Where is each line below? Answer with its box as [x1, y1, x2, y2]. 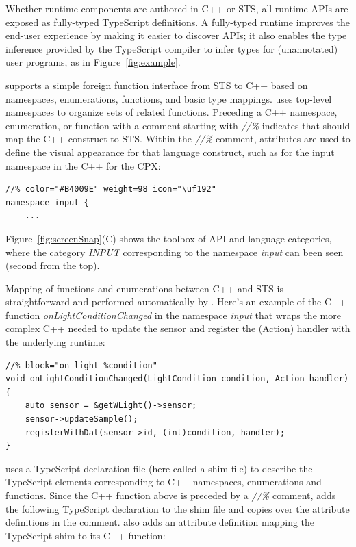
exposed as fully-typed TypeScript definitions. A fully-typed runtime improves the [5, 14, 350, 29]
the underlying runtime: [5, 335, 105, 349]
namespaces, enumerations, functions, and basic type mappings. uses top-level [5, 91, 332, 105]
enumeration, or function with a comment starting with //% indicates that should [5, 118, 351, 132]
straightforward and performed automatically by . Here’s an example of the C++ [5, 294, 346, 309]
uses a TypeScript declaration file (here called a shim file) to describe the [5, 461, 313, 475]
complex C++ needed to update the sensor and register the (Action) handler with [5, 321, 351, 335]
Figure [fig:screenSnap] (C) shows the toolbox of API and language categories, [5, 231, 332, 245]
